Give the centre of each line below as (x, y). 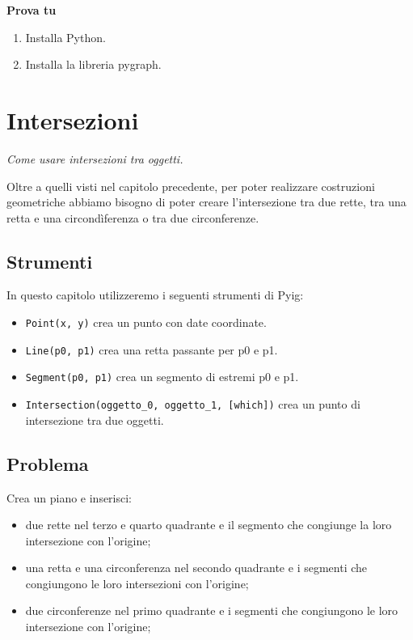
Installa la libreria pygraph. (93, 64)
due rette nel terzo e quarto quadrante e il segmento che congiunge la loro (209, 525)
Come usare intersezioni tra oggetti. (95, 158)
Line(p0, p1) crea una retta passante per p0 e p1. (152, 349)
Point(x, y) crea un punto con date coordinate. (146, 322)
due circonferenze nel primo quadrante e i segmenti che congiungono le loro (212, 610)
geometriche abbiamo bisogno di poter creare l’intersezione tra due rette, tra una (206, 202)
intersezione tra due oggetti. (95, 420)
